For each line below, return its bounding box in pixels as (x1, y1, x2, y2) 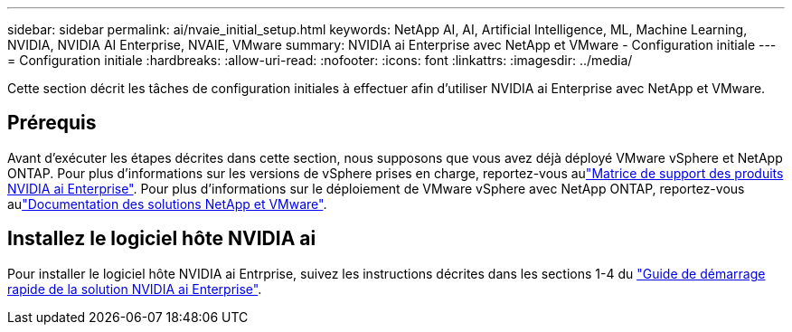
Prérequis (7, 111, 97, 135)
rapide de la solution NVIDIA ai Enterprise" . (7, 280, 262, 297)
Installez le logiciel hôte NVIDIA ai (7, 227, 316, 251)
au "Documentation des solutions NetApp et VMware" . (7, 195, 327, 212)
